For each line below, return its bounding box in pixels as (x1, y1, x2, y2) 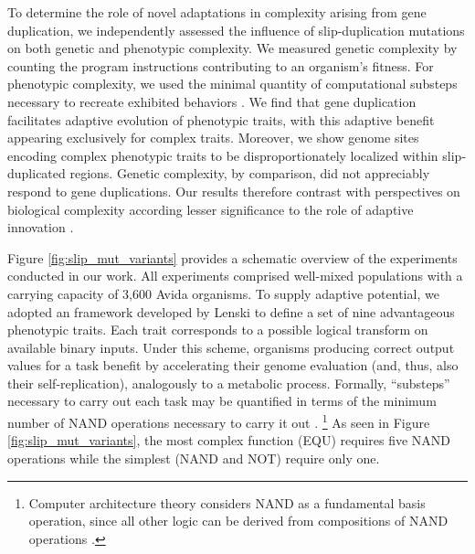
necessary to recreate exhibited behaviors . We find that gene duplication (7, 91, 417, 111)
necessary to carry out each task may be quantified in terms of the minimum (7, 391, 437, 410)
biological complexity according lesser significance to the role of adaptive (7, 199, 414, 218)
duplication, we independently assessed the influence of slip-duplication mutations (7, 20, 465, 39)
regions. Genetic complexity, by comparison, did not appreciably (69, 164, 430, 183)
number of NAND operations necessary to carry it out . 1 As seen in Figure (7, 410, 430, 431)
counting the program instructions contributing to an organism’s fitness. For (7, 56, 434, 75)
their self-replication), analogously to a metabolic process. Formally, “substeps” (7, 373, 450, 392)
